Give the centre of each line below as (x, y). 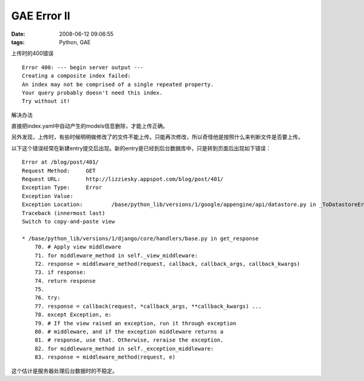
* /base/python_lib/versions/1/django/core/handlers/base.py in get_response (140, 238)
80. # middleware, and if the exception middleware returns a (129, 332)
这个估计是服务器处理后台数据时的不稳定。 (64, 371)
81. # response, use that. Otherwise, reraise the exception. (129, 340)
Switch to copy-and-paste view (69, 221)
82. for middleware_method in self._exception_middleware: (124, 349)
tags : (18, 42)
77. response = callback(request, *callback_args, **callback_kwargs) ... (148, 306)
